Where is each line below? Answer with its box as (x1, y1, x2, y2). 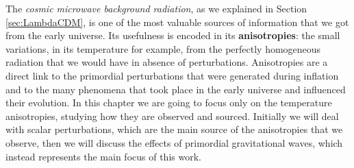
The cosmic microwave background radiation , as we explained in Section (5, 1, 307, 15)
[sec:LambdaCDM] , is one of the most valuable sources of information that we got (5, 14, 349, 29)
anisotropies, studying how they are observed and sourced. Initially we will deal (5, 108, 339, 123)
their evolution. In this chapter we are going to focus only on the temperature (5, 95, 332, 110)
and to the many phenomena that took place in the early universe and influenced (5, 82, 346, 96)
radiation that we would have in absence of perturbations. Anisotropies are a (5, 55, 328, 69)
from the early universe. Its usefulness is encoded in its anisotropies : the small (5, 28, 340, 43)
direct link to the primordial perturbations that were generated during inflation (5, 68, 339, 82)
